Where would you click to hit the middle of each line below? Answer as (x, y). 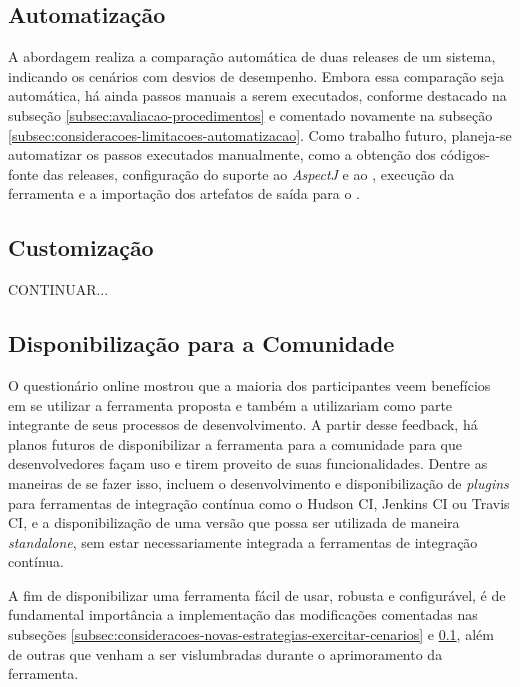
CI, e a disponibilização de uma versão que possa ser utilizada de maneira (234, 522)
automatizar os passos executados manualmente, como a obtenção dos (222, 154)
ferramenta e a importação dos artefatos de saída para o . (184, 193)
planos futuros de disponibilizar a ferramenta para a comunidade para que (235, 443)
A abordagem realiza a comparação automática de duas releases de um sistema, (252, 56)
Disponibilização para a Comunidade (201, 343)
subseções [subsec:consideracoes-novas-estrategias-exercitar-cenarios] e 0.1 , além (251, 634)
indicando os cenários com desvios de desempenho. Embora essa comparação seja (256, 75)
